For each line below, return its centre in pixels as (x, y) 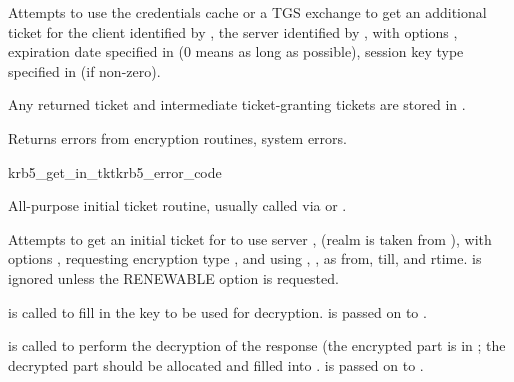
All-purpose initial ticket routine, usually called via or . (177, 205)
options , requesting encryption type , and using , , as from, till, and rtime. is (245, 258)
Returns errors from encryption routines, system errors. (177, 137)
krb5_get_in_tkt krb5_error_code (115, 171)
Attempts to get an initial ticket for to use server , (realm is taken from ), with (250, 238)
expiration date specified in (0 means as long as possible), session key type (236, 51)
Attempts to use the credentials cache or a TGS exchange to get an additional (247, 12)
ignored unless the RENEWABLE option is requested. (173, 277)
